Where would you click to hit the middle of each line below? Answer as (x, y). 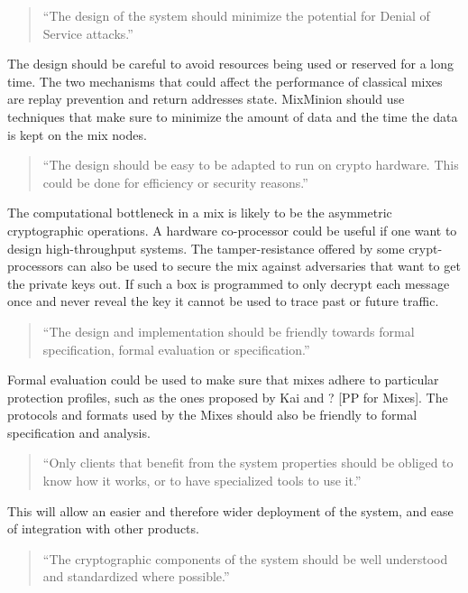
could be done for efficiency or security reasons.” (175, 182)
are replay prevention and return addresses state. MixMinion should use (206, 99)
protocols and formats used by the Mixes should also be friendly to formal (212, 415)
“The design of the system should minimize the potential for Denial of (236, 15)
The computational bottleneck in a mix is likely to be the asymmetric (200, 213)
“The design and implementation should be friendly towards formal (229, 331)
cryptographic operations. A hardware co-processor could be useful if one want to (232, 230)
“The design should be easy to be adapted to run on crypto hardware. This (251, 165)
